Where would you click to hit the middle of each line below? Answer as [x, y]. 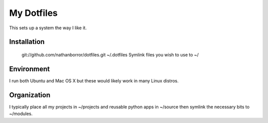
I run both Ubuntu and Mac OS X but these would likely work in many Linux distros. [94, 81]
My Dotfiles [33, 13]
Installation [27, 42]
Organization [30, 95]
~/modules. [21, 114]
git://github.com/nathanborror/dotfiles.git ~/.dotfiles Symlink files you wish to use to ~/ [110, 55]
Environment [30, 69]
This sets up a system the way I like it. [48, 28]
